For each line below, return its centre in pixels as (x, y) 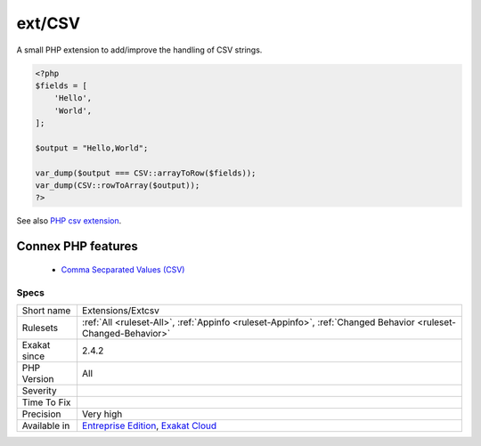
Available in (46, 426)
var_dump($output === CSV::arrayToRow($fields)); (146, 173)
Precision (41, 414)
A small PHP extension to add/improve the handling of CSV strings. (139, 50)
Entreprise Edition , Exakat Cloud (149, 426)
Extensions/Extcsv (120, 310)
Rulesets (40, 328)
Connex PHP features (77, 246)
